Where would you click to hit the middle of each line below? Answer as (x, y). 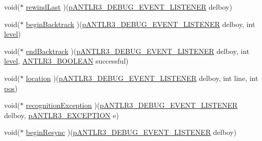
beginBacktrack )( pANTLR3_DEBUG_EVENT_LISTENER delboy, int (140, 24)
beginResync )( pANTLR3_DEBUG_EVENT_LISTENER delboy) (131, 132)
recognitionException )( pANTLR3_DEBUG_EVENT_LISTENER (132, 105)
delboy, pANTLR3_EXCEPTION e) (62, 115)
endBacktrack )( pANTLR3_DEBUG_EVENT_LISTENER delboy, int (138, 51)
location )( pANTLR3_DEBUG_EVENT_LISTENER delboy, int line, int (142, 78)
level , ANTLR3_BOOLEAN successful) (66, 61)
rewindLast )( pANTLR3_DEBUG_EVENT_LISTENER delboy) (129, 7)
